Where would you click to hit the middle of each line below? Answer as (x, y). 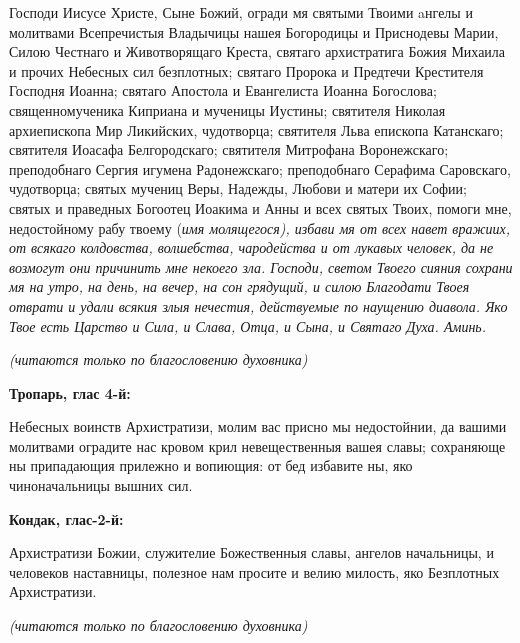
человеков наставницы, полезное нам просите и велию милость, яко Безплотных (254, 571)
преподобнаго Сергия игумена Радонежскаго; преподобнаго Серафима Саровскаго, (260, 168)
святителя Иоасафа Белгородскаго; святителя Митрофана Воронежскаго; (229, 149)
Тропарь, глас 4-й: (70, 392)
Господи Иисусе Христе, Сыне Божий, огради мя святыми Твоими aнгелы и (241, 12)
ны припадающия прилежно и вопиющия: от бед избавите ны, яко (211, 465)
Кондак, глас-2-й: (66, 518)
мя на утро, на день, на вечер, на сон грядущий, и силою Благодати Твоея (239, 286)
